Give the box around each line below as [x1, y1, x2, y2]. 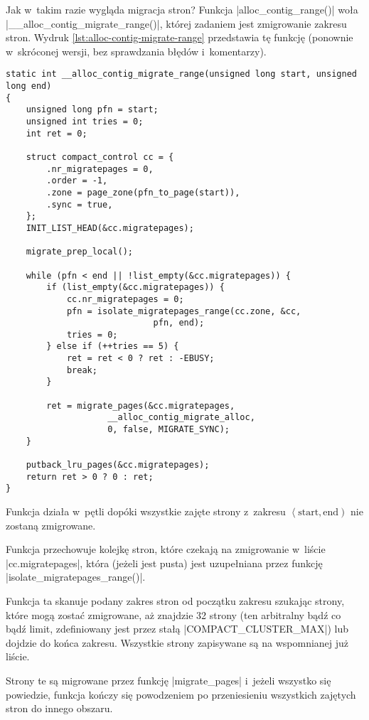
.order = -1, [46, 176, 108, 186]
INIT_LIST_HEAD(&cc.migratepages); [26, 222, 194, 233]
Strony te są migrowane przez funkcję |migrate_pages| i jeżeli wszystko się [6, 672, 331, 687]
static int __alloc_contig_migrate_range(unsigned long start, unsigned [6, 69, 357, 80]
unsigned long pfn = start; [26, 104, 159, 115]
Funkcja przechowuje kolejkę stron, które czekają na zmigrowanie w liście [6, 542, 326, 557]
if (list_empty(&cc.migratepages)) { [46, 282, 225, 293]
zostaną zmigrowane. [6, 517, 96, 532]
